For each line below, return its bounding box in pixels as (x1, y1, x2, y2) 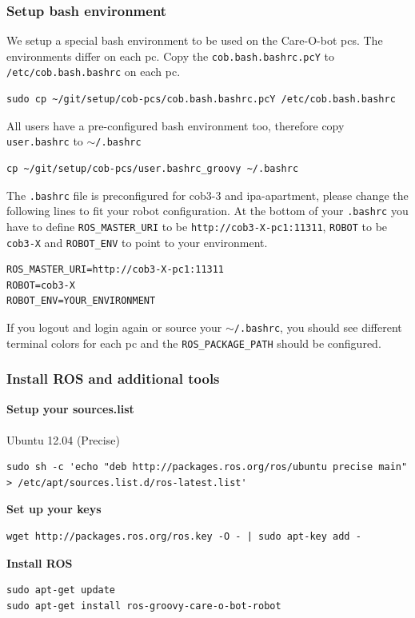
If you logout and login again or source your (6, 318, 222, 335)
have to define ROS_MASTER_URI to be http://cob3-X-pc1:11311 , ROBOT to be (6, 217, 388, 234)
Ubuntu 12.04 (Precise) (6, 431, 120, 448)
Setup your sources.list (6, 400, 134, 417)
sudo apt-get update (6, 584, 116, 596)
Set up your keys (6, 500, 102, 517)
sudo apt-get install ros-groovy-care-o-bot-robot (6, 600, 281, 612)
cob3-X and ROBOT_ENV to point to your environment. (6, 233, 268, 250)
